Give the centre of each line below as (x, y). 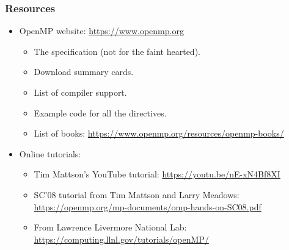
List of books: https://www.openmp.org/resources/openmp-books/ (159, 133)
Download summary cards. (84, 72)
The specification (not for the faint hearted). (117, 51)
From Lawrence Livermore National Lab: (110, 227)
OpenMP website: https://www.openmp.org (101, 31)
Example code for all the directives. (100, 112)
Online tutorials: (50, 153)
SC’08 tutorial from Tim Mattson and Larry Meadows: (137, 194)
